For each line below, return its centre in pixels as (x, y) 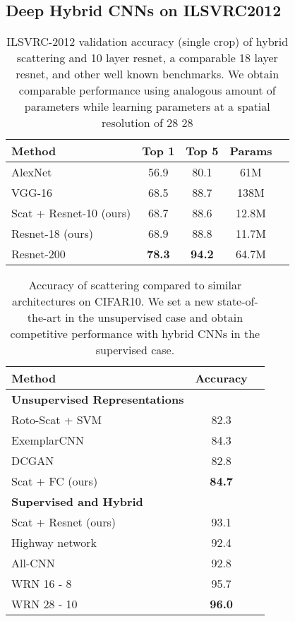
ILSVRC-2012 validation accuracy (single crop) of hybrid (147, 42)
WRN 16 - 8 (42, 584)
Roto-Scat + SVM (57, 420)
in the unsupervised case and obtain (154, 318)
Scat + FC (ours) (55, 481)
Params (251, 151)
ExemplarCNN (48, 440)
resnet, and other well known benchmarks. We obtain (147, 74)
